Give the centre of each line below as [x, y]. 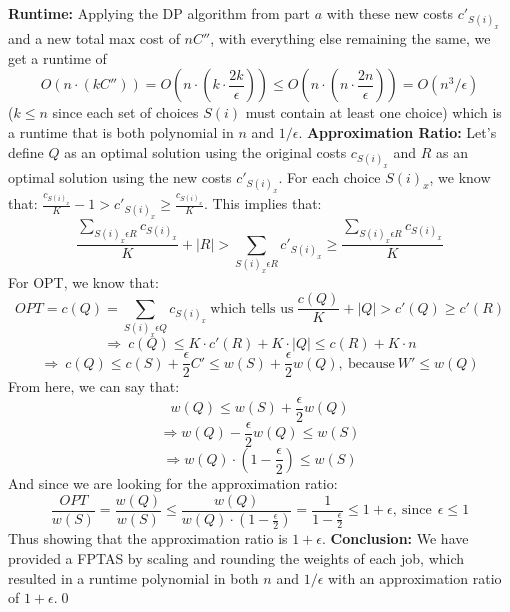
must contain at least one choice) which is [373, 112]
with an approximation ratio [414, 577]
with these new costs [389, 13]
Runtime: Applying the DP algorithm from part [159, 13]
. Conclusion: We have [395, 538]
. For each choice [329, 176]
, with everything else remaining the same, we [350, 38]
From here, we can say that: [94, 386]
